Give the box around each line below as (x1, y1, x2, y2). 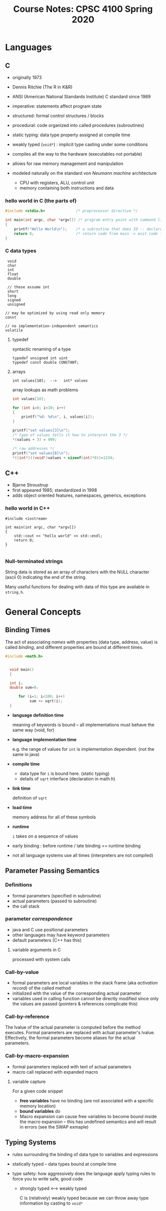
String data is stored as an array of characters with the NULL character (5, 569, 150, 575)
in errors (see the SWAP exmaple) (19, 1124, 89, 1130)
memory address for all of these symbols (12, 814, 96, 820)
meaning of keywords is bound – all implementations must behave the (12, 722, 155, 727)
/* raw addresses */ (12, 446, 55, 451)
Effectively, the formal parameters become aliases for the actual (5, 1035, 135, 1041)
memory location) (19, 1103, 56, 1109)
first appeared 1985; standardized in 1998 (12, 487, 97, 493)
